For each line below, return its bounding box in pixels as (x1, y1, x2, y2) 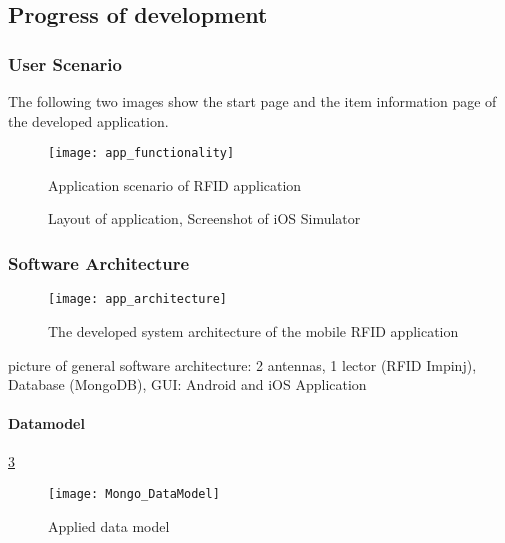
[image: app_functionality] (48, 146, 235, 161)
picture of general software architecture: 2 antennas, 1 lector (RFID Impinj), (8, 354, 477, 375)
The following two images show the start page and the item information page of (8, 91, 497, 111)
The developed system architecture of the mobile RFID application (48, 320, 459, 341)
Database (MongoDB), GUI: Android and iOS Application (8, 374, 367, 395)
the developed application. (8, 110, 169, 131)
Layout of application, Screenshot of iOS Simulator (48, 208, 361, 229)
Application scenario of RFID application (48, 174, 302, 195)
